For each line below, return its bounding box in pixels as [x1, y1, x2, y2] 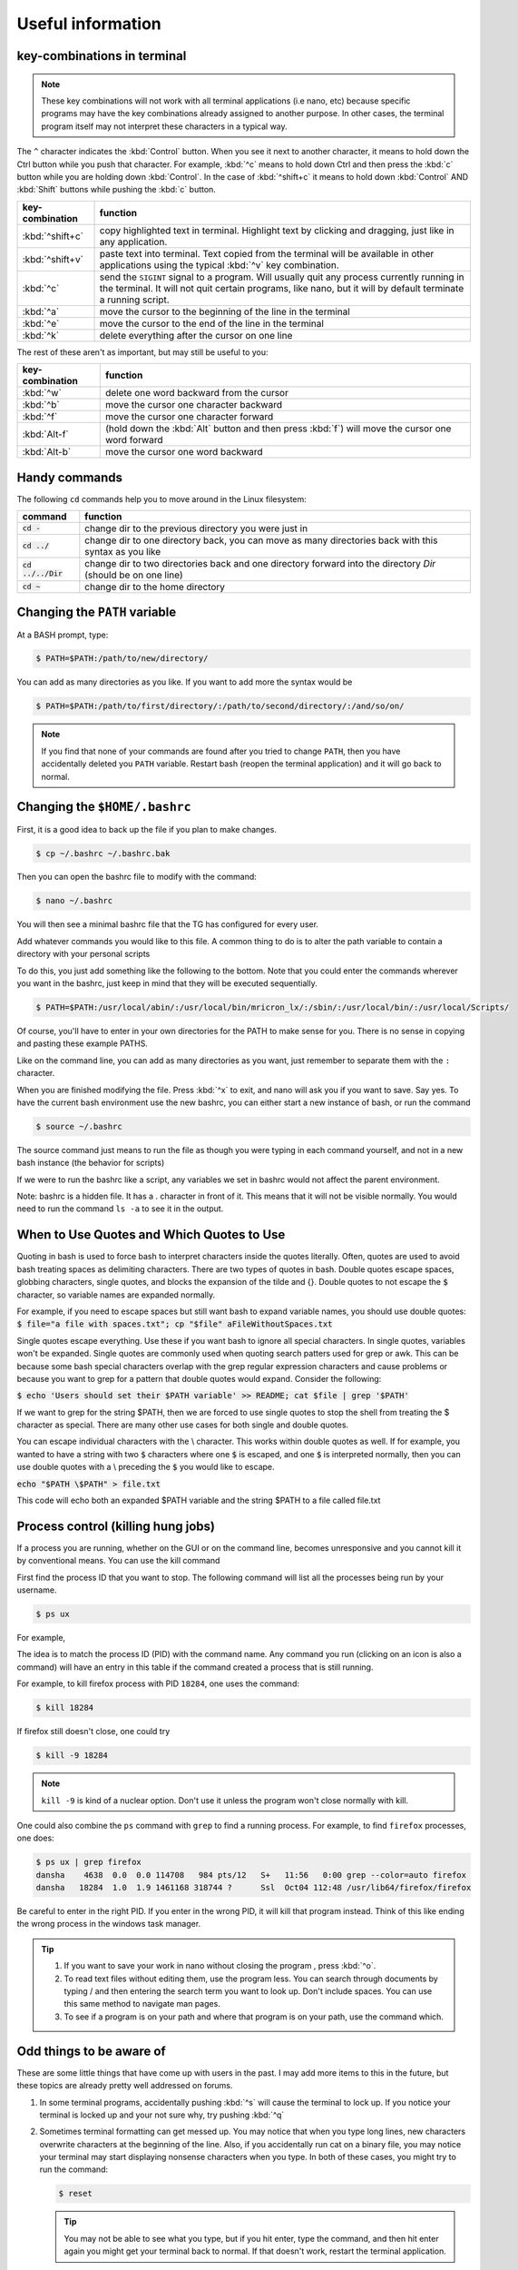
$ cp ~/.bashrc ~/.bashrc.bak [35, 848, 171, 858]
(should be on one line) [84, 568, 183, 581]
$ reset [58, 2188, 93, 2199]
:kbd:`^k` [22, 329, 59, 341]
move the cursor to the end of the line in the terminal [99, 317, 324, 330]
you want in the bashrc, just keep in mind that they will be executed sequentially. [16, 978, 318, 989]
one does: [16, 1832, 54, 1843]
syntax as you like [84, 545, 161, 558]
